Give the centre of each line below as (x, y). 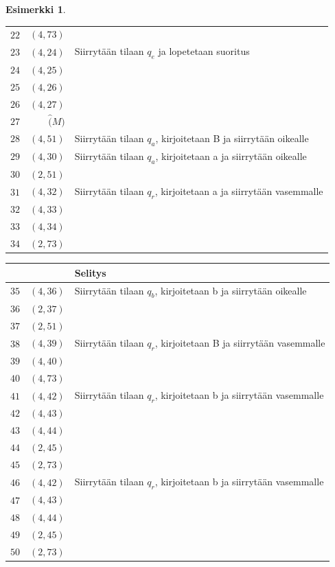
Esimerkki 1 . (36, 9)
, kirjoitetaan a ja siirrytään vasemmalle (239, 190)
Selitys (90, 272)
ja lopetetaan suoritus (204, 51)
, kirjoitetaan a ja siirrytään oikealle (231, 155)
